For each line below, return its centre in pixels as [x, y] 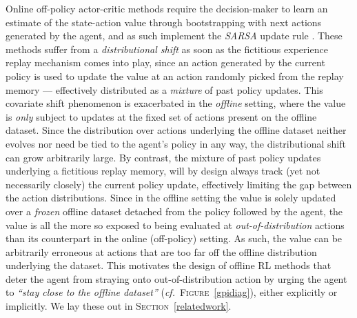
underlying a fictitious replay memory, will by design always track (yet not [163, 171]
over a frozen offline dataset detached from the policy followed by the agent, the [174, 211]
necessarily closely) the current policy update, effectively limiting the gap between [179, 184]
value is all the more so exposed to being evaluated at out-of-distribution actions [175, 225]
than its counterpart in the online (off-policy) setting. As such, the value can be [174, 238]
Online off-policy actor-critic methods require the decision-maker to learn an [167, 8]
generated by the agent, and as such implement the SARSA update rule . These [174, 36]
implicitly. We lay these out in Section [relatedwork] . [119, 306]
